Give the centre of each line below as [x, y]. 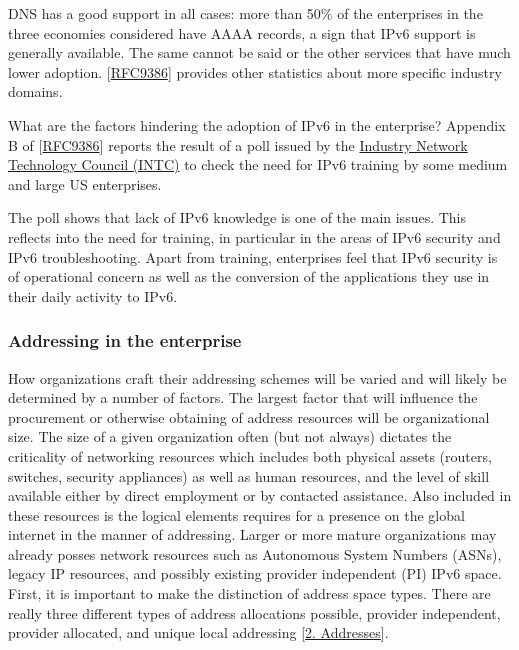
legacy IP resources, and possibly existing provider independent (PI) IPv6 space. [255, 573]
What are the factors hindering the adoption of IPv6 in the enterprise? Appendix [257, 124]
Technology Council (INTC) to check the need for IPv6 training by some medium [258, 164]
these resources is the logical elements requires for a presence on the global [236, 514]
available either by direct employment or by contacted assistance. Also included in [260, 495]
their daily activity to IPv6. [93, 295]
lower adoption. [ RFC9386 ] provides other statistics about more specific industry [255, 71]
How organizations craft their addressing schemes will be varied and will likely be [257, 377]
